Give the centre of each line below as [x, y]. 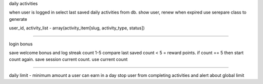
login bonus [21, 44]
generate [18, 19]
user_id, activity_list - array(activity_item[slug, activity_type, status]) [77, 28]
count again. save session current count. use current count [68, 59]
